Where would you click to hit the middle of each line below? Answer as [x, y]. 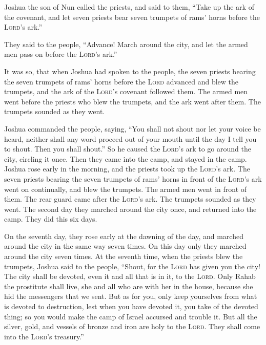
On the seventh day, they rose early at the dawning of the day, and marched [124, 236]
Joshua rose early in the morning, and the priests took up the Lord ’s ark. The [127, 169]
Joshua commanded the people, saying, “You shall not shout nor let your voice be [132, 128]
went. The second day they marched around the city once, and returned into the [130, 209]
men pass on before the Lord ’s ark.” [61, 54]
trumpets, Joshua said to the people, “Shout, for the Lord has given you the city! [132, 266]
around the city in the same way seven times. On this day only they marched [125, 246]
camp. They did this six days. [51, 219]
